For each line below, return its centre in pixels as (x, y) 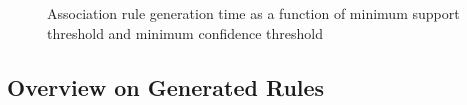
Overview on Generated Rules (166, 86)
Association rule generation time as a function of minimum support (253, 13)
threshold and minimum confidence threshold (185, 32)
